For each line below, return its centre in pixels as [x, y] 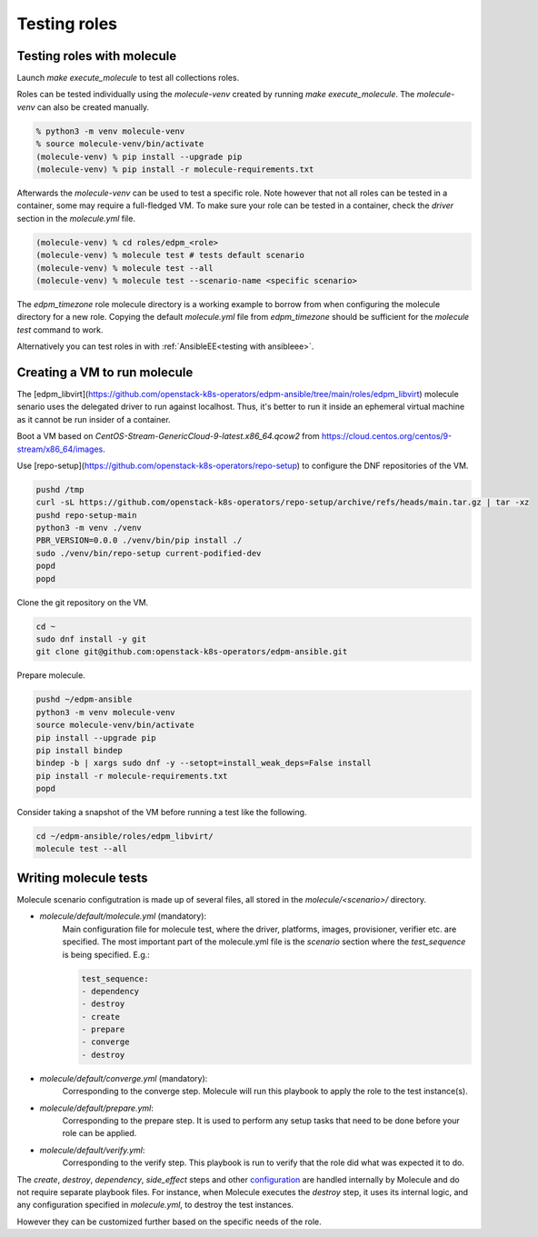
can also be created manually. [93, 107]
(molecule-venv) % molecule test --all [125, 268]
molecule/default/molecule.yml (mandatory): [123, 916]
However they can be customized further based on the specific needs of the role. [169, 1222]
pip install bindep [79, 750]
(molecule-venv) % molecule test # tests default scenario [170, 255]
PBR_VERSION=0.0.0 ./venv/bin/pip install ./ [139, 540]
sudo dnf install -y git [91, 639]
